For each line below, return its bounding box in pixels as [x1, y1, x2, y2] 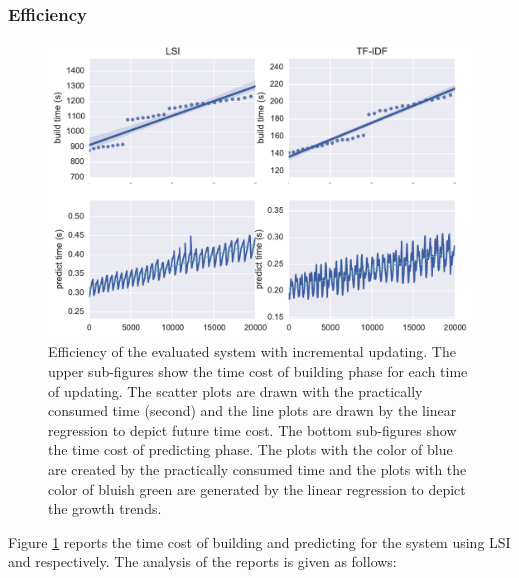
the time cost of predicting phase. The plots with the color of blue [48, 439, 453, 460]
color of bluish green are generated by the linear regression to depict [48, 478, 466, 499]
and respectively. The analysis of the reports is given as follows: [8, 551, 397, 572]
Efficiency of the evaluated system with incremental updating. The [48, 341, 456, 362]
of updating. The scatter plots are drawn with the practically [48, 380, 423, 401]
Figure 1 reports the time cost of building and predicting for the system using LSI [8, 531, 511, 552]
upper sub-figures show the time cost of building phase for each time [48, 361, 468, 382]
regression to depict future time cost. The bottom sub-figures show [48, 419, 457, 440]
